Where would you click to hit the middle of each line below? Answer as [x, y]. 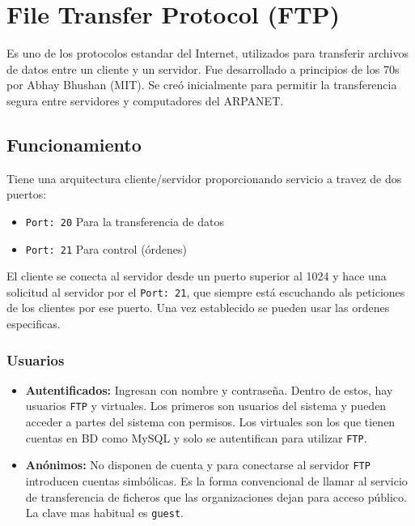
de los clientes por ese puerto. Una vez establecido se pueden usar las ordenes [198, 308]
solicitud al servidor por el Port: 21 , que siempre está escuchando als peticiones [206, 291]
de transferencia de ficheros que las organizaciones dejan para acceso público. [216, 496]
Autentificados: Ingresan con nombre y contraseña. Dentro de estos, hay [209, 389]
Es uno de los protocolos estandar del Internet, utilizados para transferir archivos [207, 53]
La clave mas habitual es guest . [104, 513]
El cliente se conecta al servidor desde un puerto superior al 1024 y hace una [197, 276]
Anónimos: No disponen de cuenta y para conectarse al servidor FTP [198, 465]
